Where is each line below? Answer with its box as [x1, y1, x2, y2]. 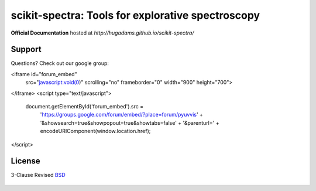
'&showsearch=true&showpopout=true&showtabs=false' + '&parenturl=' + [40, 119, 219, 126]
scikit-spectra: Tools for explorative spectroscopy [11, 9, 260, 22]
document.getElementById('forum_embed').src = [25, 103, 143, 110]
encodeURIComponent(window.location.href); [40, 128, 151, 135]
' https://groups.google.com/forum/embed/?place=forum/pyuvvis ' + [40, 111, 203, 118]
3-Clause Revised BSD [11, 172, 66, 179]
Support [11, 45, 42, 54]
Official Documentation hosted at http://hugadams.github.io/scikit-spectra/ [11, 29, 194, 36]
